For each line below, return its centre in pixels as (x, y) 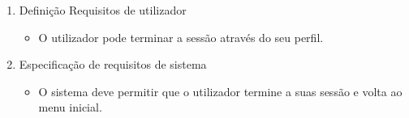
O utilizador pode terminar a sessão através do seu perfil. (181, 37)
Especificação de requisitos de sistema (113, 64)
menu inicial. (70, 107)
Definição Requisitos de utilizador (103, 10)
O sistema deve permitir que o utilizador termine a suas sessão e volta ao (220, 91)
